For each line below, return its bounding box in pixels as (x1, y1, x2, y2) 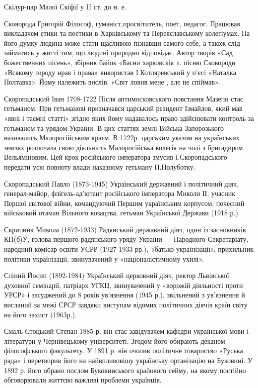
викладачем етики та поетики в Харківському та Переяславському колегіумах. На (4, 28, 250, 38)
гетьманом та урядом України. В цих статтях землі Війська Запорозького (4, 122, 224, 133)
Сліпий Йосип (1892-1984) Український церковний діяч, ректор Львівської (4, 270, 229, 281)
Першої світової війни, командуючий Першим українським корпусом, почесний (4, 197, 245, 208)
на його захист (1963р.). (4, 309, 77, 319)
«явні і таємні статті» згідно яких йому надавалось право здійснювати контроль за (4, 112, 254, 123)
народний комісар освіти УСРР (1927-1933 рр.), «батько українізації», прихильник (4, 244, 254, 254)
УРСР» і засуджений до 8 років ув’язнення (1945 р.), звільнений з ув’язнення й (4, 290, 245, 300)
